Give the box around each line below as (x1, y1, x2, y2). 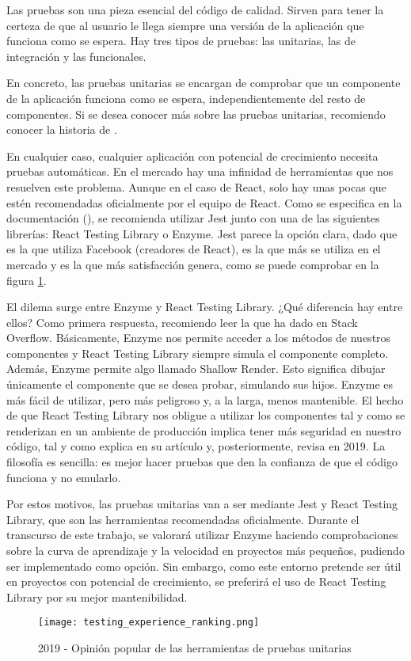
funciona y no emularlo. (6, 469, 121, 485)
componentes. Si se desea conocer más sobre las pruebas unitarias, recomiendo (6, 105, 386, 122)
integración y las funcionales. (6, 47, 147, 64)
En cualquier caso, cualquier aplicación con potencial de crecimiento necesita (6, 147, 379, 164)
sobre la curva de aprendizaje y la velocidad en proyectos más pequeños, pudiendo (6, 542, 405, 558)
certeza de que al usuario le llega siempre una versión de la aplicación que (6, 17, 364, 33)
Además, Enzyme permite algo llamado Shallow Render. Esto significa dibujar (6, 360, 386, 377)
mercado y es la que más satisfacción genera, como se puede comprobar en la (6, 256, 379, 272)
